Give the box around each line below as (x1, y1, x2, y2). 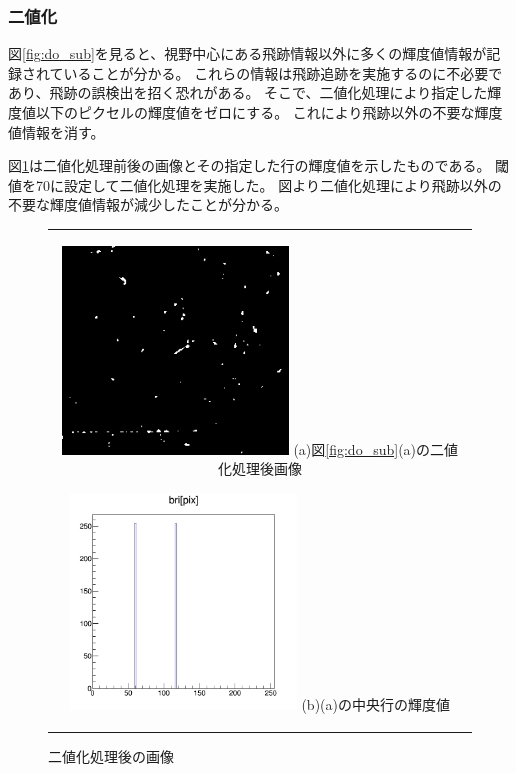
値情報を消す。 (8, 121, 105, 142)
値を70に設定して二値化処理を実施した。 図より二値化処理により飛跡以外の (8, 174, 502, 195)
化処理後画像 (218, 458, 302, 479)
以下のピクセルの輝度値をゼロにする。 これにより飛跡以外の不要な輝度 (35, 102, 503, 122)
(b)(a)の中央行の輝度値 (301, 694, 450, 715)
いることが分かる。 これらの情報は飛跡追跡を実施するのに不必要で (63, 62, 503, 83)
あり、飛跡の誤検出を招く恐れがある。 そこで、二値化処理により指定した (8, 82, 488, 103)
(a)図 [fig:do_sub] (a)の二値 (293, 438, 459, 459)
